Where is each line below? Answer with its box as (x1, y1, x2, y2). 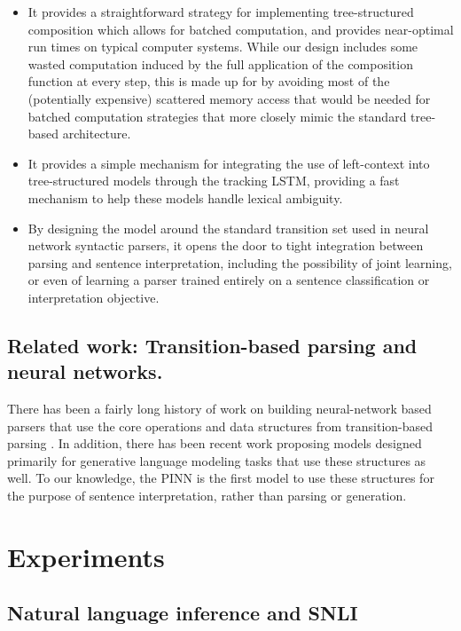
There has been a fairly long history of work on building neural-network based (7, 399, 432, 418)
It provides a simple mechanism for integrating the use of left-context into (27, 154, 430, 172)
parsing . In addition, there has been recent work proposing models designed (7, 434, 422, 453)
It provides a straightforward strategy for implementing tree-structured (27, 3, 414, 20)
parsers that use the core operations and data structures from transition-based (7, 416, 434, 435)
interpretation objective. (27, 288, 160, 306)
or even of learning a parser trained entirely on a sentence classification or (27, 271, 430, 289)
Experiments (7, 538, 165, 574)
